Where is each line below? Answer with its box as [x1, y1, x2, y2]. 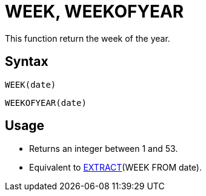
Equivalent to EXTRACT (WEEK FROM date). [29, 162, 202, 173]
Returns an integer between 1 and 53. [29, 143, 178, 154]
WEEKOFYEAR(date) [5, 97, 87, 108]
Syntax [5, 54, 48, 70]
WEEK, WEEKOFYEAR [5, 1, 184, 22]
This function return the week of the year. [5, 33, 170, 44]
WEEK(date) [5, 79, 56, 90]
